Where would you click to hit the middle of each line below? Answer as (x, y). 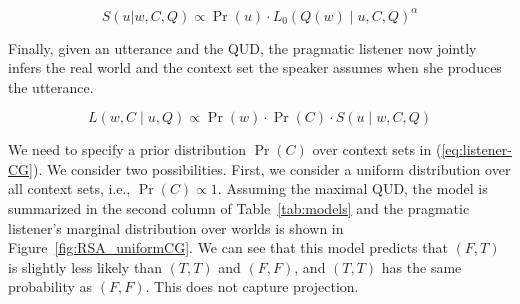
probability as (50, 286)
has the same (421, 266)
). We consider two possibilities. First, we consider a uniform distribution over (272, 168)
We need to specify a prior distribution (127, 149)
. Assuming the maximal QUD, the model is (352, 188)
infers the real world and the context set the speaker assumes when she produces (255, 67)
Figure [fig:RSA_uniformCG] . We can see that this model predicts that (228, 247)
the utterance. (51, 86)
